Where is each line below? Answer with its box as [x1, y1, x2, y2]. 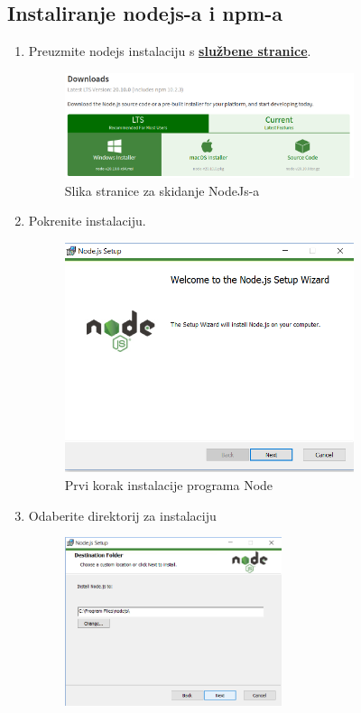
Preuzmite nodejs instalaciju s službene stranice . [28, 42, 311, 60]
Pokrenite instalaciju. [28, 211, 146, 230]
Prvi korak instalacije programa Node [64, 475, 273, 494]
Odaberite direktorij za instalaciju [28, 505, 217, 524]
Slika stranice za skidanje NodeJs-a [64, 181, 260, 199]
